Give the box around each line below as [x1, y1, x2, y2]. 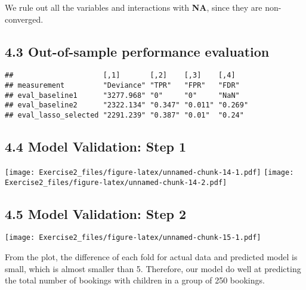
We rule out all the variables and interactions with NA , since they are [5, 1, 262, 13]
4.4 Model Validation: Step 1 [5, 137, 187, 156]
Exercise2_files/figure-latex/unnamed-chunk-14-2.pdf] [5, 178, 227, 187]
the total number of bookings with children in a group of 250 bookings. [5, 274, 265, 286]
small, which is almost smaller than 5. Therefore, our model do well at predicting [5, 262, 301, 274]
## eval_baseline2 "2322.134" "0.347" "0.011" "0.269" [5, 101, 249, 110]
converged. [5, 13, 44, 25]
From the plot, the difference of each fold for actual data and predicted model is [5, 251, 298, 263]
